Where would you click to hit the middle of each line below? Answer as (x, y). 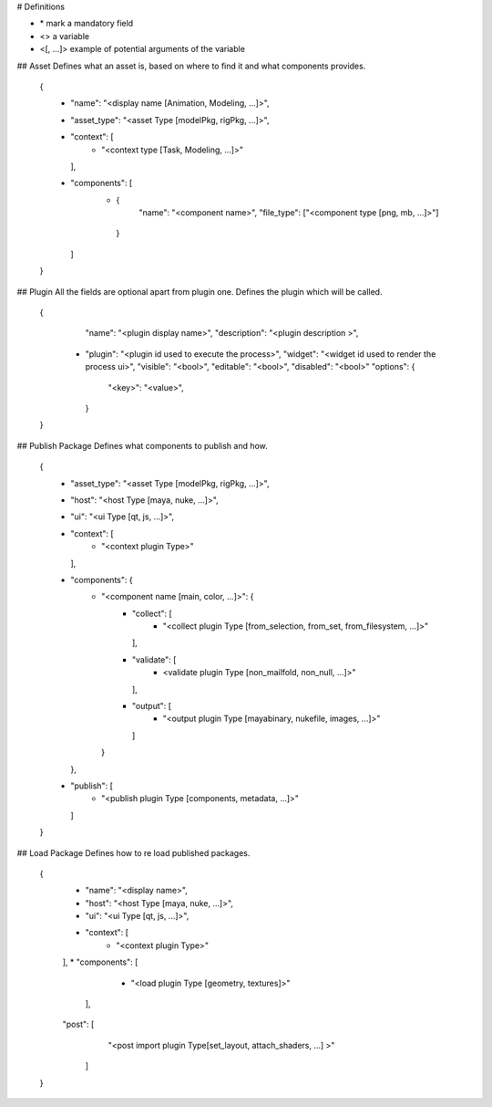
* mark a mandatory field (87, 24)
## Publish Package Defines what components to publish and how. (142, 445)
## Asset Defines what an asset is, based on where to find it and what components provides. (191, 66)
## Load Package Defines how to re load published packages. (133, 852)
